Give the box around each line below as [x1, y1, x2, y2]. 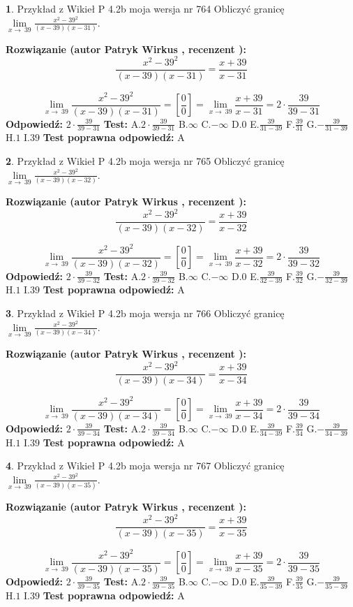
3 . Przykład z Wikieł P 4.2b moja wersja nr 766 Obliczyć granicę [6, 306, 285, 321]
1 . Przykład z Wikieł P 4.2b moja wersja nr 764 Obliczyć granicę [6, 1, 285, 15]
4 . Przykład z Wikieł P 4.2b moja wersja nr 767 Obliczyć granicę [6, 458, 285, 473]
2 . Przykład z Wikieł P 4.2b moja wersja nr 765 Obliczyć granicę [6, 154, 285, 168]
